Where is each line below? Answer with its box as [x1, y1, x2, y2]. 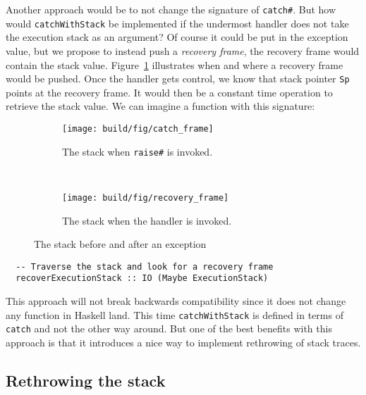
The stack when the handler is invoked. [62, 213, 232, 227]
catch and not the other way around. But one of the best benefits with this [6, 321, 332, 336]
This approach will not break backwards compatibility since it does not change [6, 294, 346, 308]
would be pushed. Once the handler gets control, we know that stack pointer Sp [6, 71, 350, 86]
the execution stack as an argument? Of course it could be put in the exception [6, 30, 348, 44]
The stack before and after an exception [34, 237, 207, 251]
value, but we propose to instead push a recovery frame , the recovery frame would [6, 43, 360, 58]
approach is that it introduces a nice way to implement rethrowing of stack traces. [6, 334, 361, 349]
